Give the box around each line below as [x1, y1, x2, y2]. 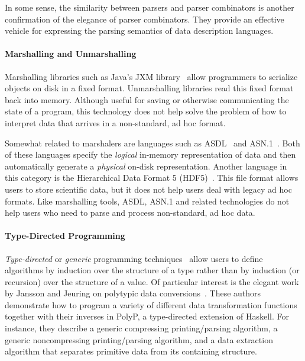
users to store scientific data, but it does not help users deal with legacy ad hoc [5, 183, 292, 195]
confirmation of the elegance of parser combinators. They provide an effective [5, 12, 284, 25]
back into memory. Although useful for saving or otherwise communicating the [5, 93, 289, 106]
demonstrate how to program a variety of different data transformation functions [5, 298, 297, 311]
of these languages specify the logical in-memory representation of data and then [5, 148, 296, 161]
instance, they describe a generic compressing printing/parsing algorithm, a [5, 322, 278, 334]
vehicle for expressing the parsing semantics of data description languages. [5, 24, 274, 37]
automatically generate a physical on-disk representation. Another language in [5, 159, 287, 172]
